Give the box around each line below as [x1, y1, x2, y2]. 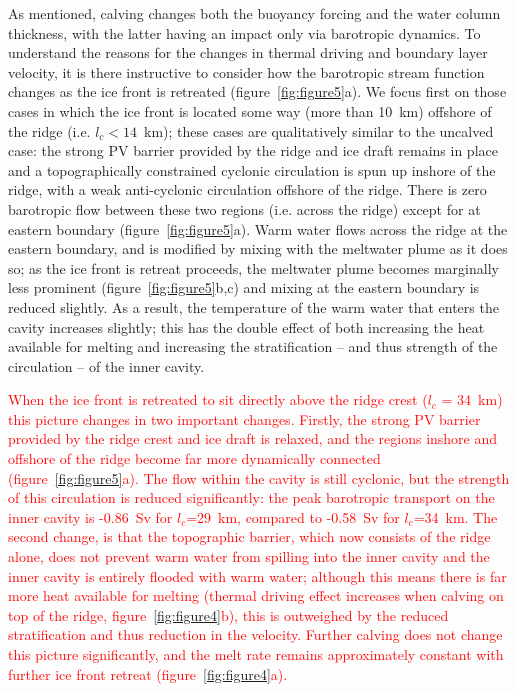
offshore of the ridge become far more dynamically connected [8, 448, 381, 469]
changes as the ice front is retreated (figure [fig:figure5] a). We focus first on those [8, 81, 507, 102]
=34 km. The [413, 506, 498, 527]
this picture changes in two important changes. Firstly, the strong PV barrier [8, 408, 481, 429]
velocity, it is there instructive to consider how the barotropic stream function [8, 61, 485, 82]
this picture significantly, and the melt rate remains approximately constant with [8, 644, 504, 664]
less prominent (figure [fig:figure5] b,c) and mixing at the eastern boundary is [8, 277, 480, 298]
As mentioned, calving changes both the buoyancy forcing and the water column [8, 3, 501, 23]
